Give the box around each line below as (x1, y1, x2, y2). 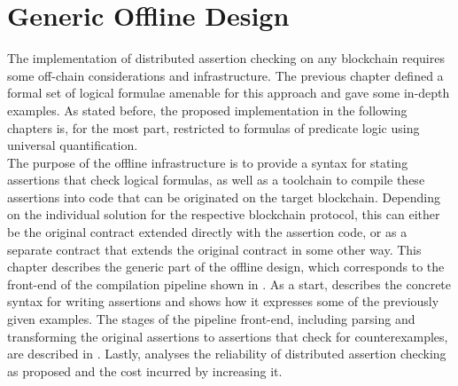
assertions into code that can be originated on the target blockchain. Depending (7, 187, 441, 206)
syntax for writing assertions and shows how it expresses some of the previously (7, 292, 439, 311)
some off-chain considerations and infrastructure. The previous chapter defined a (7, 66, 444, 84)
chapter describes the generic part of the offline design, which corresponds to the (7, 257, 445, 276)
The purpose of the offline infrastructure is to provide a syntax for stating (7, 153, 408, 171)
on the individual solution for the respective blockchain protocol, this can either (7, 205, 440, 224)
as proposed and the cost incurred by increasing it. (7, 361, 283, 380)
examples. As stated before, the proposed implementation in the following (7, 100, 408, 119)
